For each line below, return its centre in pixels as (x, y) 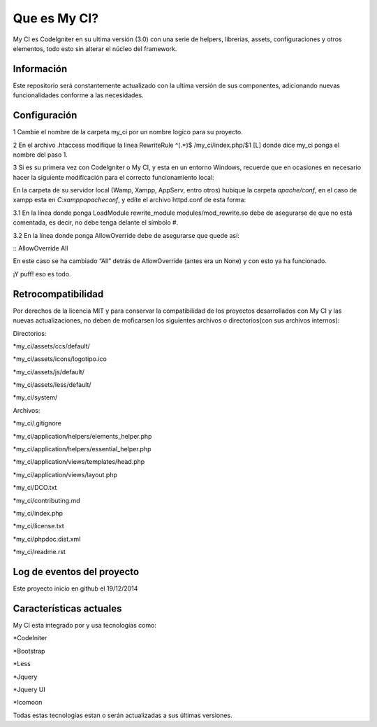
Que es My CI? (56, 18)
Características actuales (67, 608)
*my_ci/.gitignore (37, 423)
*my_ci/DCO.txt (35, 488)
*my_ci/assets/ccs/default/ (51, 346)
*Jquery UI (29, 689)
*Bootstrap (29, 651)
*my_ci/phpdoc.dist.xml (47, 539)
